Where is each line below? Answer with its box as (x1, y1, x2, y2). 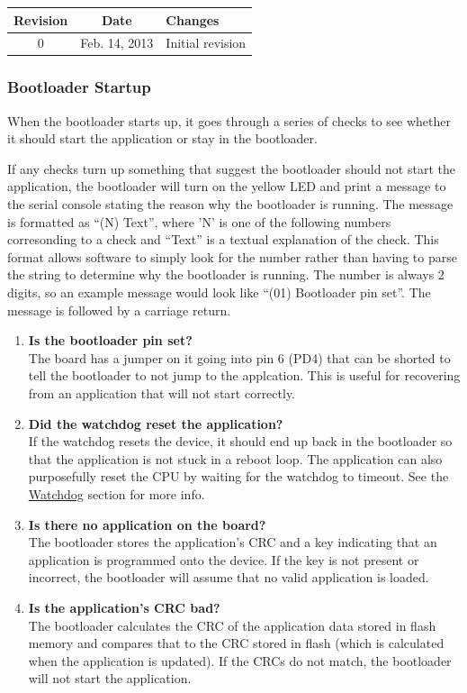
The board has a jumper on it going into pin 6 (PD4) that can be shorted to (28, 348, 451, 367)
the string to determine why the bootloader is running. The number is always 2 (7, 265, 445, 284)
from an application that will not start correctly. (28, 383, 296, 402)
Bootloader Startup (7, 76, 151, 98)
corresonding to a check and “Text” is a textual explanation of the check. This (7, 230, 439, 249)
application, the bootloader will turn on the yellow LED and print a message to (7, 177, 446, 196)
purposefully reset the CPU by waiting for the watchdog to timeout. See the (28, 467, 449, 486)
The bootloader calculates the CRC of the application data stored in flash (28, 615, 436, 634)
